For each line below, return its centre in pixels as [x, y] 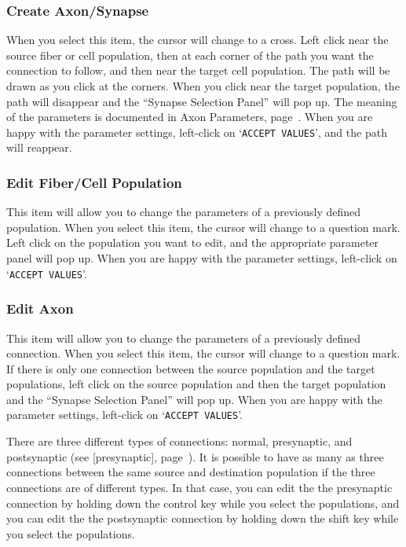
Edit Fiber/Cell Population [94, 182]
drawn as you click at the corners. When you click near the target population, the [203, 86]
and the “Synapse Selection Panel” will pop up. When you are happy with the [194, 399]
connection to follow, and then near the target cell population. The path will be [198, 70]
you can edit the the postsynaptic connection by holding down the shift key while [203, 518]
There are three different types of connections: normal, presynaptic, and [179, 441]
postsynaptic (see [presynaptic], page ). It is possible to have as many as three [195, 456]
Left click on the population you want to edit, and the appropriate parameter [193, 242]
